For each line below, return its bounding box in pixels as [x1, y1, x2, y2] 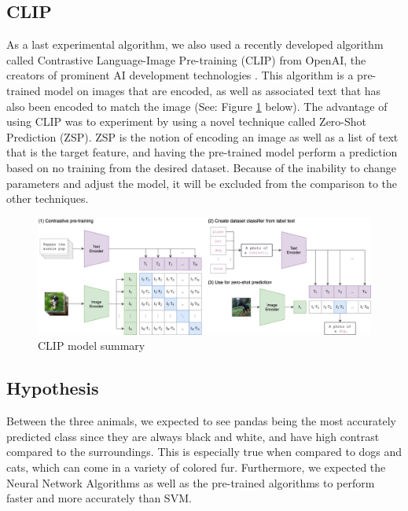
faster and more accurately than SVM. [6, 490, 192, 506]
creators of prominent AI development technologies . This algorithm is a [6, 67, 354, 83]
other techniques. [6, 190, 89, 207]
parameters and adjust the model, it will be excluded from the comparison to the [6, 175, 397, 191]
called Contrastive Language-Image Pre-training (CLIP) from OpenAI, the [6, 51, 366, 68]
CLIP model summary [38, 337, 145, 354]
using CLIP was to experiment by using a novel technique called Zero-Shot [6, 113, 367, 130]
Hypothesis [6, 376, 99, 400]
